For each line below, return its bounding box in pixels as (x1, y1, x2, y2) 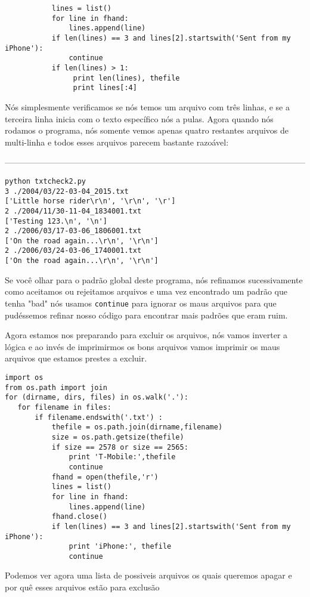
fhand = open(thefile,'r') (51, 472, 159, 481)
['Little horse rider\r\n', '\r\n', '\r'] (5, 197, 176, 206)
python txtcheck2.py (5, 177, 86, 185)
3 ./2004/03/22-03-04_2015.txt (5, 187, 129, 196)
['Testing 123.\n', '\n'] (5, 216, 107, 225)
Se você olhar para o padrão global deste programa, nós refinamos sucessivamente (5, 273, 303, 286)
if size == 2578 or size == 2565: (51, 443, 188, 451)
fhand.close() (51, 512, 107, 521)
